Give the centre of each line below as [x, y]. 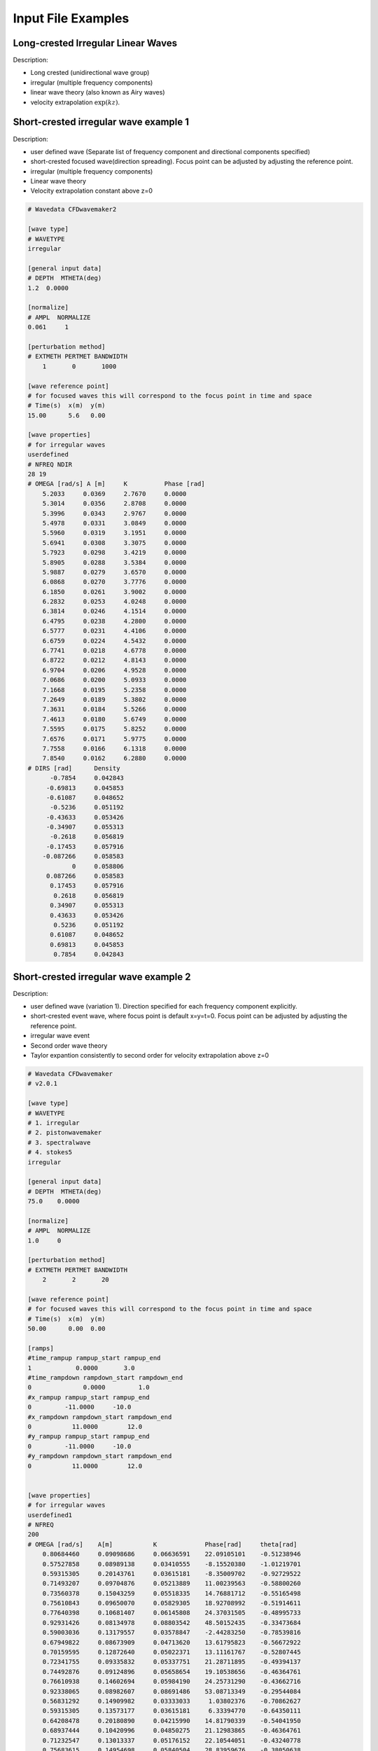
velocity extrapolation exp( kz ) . [75, 102]
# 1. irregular [54, 1123]
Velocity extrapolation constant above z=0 [92, 191]
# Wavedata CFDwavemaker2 [72, 209]
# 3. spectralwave [59, 1142]
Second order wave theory [69, 1045]
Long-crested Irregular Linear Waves [95, 43]
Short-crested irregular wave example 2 [102, 977]
